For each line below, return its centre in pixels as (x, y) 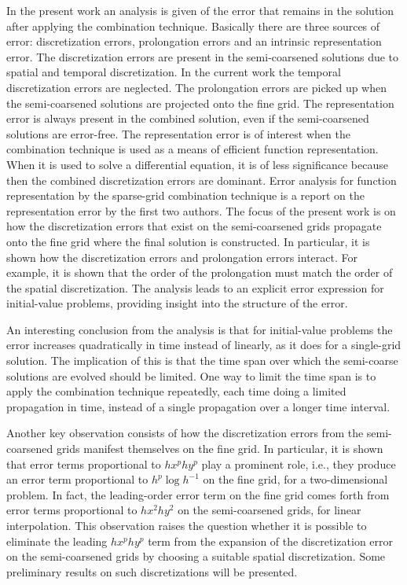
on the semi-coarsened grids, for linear (269, 510)
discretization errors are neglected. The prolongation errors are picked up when (197, 87)
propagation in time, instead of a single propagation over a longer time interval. (198, 406)
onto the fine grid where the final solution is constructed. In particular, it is (188, 241)
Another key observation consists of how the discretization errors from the (185, 433)
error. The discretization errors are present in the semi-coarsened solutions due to (203, 56)
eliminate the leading (57, 541)
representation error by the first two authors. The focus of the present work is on (201, 210)
